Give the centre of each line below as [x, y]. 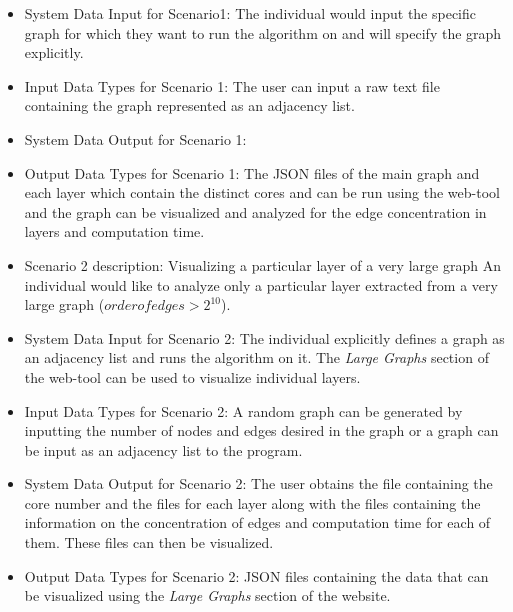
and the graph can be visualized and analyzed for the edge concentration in [255, 211]
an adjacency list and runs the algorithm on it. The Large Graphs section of [256, 357]
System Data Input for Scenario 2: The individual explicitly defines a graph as [264, 337]
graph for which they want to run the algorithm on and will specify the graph [263, 32]
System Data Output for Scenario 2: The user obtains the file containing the [258, 483]
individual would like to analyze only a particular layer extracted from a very [261, 284]
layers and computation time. [114, 231]
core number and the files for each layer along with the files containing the [252, 502]
